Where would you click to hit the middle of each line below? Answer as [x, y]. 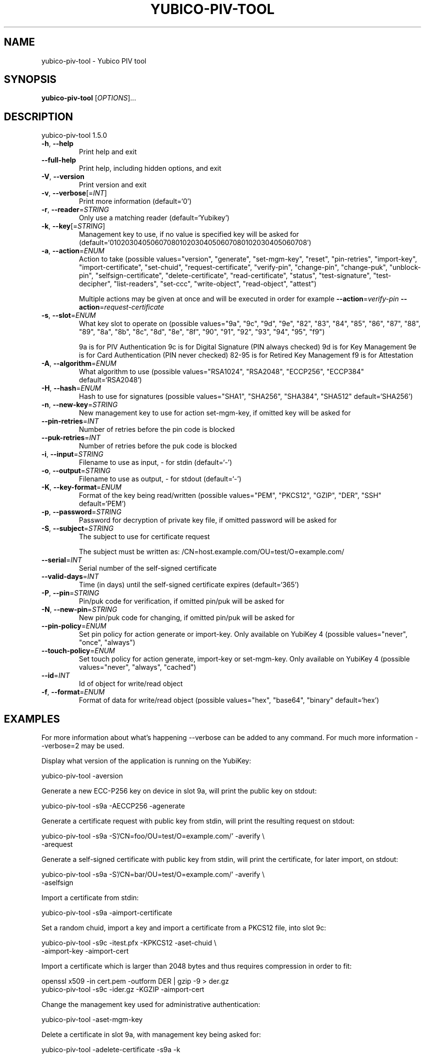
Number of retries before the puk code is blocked [158, 446]
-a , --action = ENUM [73, 251]
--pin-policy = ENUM [74, 626]
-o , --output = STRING [76, 471]
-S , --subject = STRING [78, 528]
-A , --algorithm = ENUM [79, 363]
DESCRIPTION [39, 116]
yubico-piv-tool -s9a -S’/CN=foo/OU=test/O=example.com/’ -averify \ [153, 836]
